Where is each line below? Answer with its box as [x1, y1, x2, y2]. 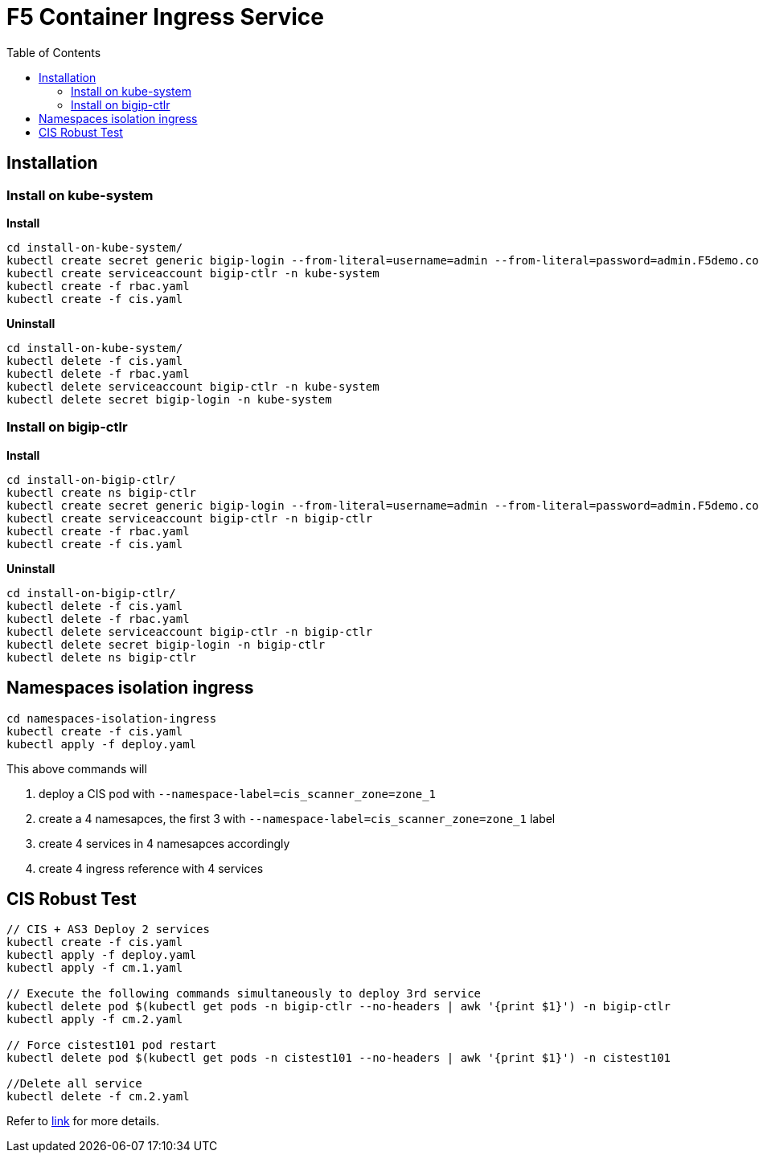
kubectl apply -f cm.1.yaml [6, 961, 183, 975]
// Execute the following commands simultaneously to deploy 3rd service [6, 987, 482, 1001]
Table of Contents [6, 45, 101, 59]
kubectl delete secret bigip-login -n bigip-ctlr [6, 637, 326, 651]
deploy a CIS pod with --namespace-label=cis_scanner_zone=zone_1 [39, 786, 437, 801]
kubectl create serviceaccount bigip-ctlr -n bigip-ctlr [6, 511, 373, 525]
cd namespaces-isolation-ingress [6, 711, 217, 725]
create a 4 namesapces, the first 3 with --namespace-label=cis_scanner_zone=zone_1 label [39, 811, 556, 825]
